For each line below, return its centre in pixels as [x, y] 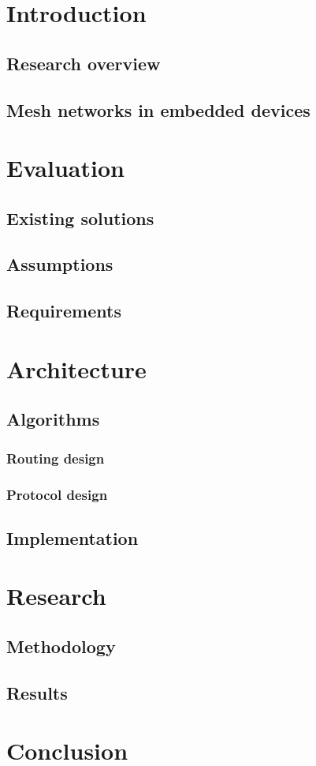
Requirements [64, 311]
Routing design [56, 458]
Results [37, 692]
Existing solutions [80, 218]
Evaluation [65, 168]
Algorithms [53, 419]
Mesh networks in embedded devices [158, 109]
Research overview [84, 63]
